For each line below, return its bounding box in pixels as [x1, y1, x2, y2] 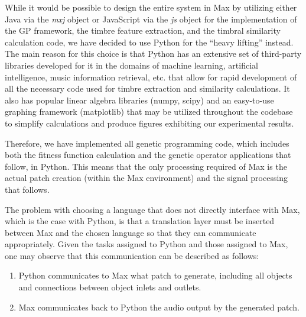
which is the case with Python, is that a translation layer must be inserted [5, 215, 275, 227]
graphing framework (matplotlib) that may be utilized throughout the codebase [5, 105, 293, 118]
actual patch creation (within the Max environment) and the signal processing [5, 172, 288, 184]
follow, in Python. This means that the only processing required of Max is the [5, 160, 287, 172]
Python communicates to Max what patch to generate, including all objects [18, 269, 292, 282]
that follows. [5, 183, 50, 195]
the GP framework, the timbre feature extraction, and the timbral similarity [5, 24, 281, 37]
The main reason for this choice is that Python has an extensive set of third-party [5, 47, 302, 60]
